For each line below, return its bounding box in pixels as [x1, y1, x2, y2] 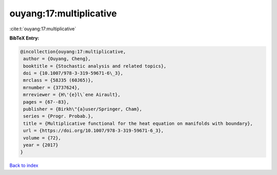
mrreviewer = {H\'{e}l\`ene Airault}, [23, 92, 121, 98]
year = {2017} [23, 142, 58, 148]
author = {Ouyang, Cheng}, [23, 56, 91, 62]
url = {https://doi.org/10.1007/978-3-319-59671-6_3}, [23, 128, 164, 133]
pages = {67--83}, [23, 99, 69, 105]
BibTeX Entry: [9, 35, 39, 41]
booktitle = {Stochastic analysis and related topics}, [23, 63, 167, 69]
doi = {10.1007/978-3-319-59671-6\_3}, [23, 70, 123, 76]
